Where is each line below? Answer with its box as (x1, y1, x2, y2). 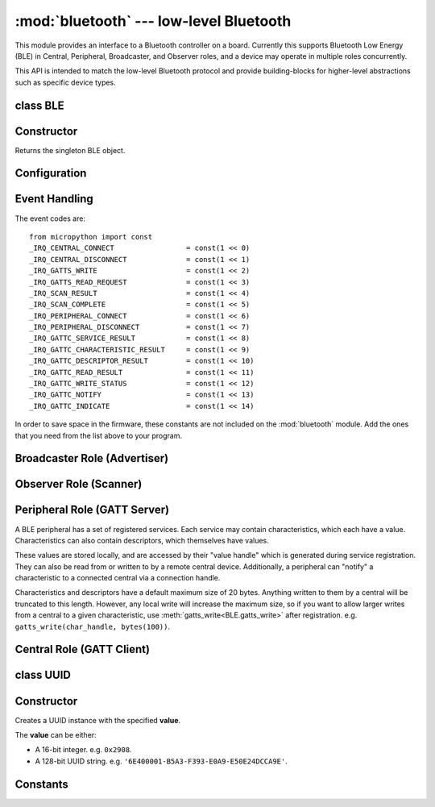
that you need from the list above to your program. (14, 431, 183, 440)
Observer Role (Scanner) (14, 477, 143, 491)
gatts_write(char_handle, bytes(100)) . (14, 622, 171, 631)
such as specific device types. (14, 77, 116, 87)
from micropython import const (29, 232, 153, 241)
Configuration (14, 166, 87, 181)
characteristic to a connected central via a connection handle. (14, 573, 221, 583)
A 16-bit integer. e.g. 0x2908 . (35, 745, 132, 755)
